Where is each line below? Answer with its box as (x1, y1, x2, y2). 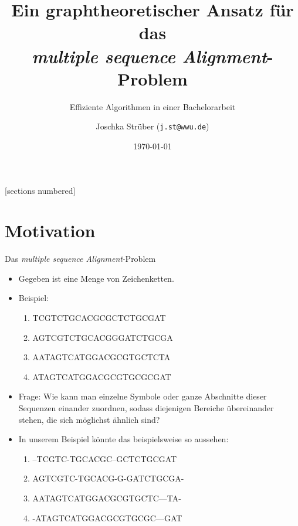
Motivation (5, 218, 96, 242)
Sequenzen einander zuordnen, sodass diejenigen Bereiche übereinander (18, 402, 274, 414)
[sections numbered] (5, 184, 76, 196)
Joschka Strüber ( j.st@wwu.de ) (96, 120, 209, 132)
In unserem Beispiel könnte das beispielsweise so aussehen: (18, 433, 229, 445)
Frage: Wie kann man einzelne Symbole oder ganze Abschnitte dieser (18, 390, 267, 402)
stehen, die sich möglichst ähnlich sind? (18, 413, 160, 425)
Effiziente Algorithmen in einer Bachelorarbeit (69, 100, 236, 112)
